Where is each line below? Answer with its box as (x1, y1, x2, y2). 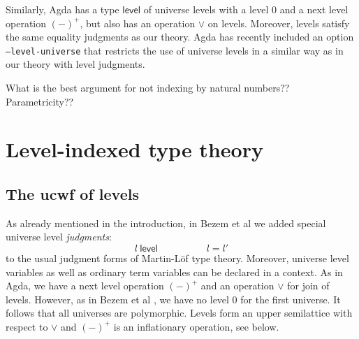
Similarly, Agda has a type (6, 2, 119, 16)
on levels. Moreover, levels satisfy (207, 15, 350, 30)
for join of (287, 278, 330, 293)
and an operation (200, 278, 274, 293)
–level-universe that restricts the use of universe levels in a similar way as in (6, 43, 344, 57)
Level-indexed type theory (6, 135, 263, 164)
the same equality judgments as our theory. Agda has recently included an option (6, 29, 354, 44)
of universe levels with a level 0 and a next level (143, 2, 349, 16)
